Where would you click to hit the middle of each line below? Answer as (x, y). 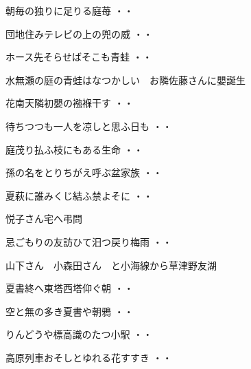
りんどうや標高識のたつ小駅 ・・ (79, 334)
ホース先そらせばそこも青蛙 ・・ (79, 57)
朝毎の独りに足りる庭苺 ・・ (70, 10)
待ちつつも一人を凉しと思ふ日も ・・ (89, 126)
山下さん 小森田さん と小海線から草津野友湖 (111, 265)
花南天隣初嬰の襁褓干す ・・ (70, 103)
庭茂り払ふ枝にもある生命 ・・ (74, 149)
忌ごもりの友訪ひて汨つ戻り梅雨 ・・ (89, 241)
